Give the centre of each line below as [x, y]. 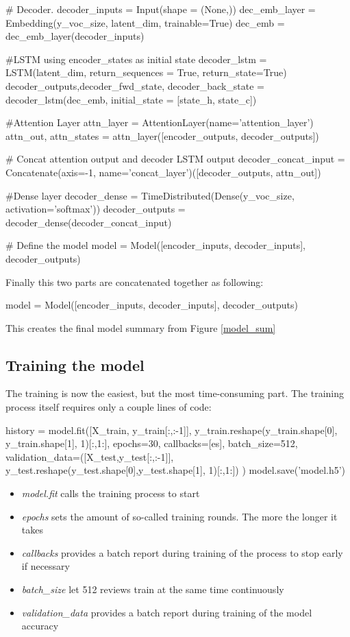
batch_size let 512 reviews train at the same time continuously [153, 589]
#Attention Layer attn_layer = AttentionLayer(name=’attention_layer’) [160, 122]
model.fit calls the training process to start [111, 493]
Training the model [75, 364]
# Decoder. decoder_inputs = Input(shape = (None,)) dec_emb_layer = [161, 9]
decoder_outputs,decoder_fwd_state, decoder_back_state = [135, 85]
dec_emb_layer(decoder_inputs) [75, 36]
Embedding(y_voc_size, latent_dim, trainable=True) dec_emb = [145, 22]
